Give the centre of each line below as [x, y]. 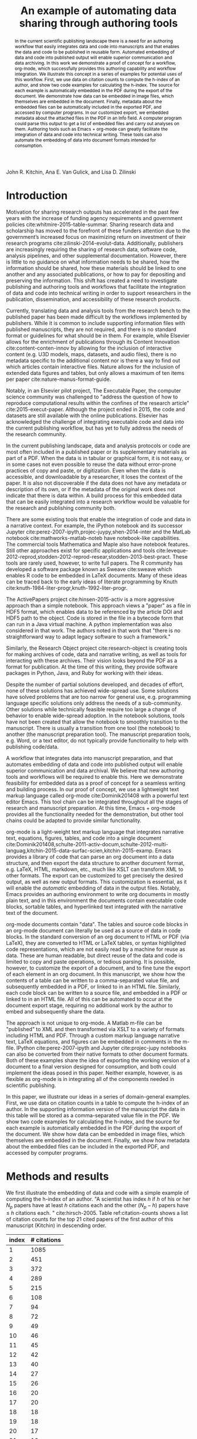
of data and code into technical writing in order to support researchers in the [98, 293]
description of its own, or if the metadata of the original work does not [91, 489]
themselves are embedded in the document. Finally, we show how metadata [98, 1140]
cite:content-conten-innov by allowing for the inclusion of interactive [89, 348]
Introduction [37, 196]
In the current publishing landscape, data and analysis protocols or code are [98, 445]
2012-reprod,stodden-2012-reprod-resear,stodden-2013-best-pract [88, 556]
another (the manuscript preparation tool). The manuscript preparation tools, [98, 734]
